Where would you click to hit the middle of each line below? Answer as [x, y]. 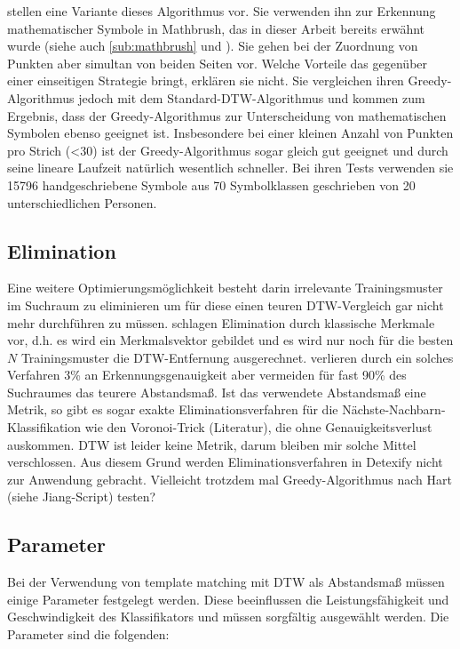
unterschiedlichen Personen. [82, 202]
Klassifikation [44, 427]
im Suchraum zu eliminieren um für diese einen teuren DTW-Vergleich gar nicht [226, 304]
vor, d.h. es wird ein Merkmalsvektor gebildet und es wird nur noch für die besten [230, 340]
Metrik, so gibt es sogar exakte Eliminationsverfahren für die [173, 409]
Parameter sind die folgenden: [88, 634]
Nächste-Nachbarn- [394, 409]
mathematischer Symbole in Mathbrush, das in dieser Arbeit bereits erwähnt [216, 28]
